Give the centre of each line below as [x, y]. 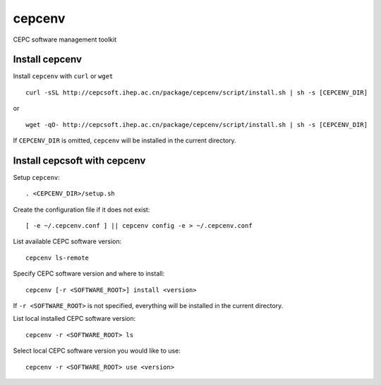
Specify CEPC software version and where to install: [89, 274]
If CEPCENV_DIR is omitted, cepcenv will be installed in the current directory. [125, 140]
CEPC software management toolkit [65, 39]
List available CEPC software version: [67, 242]
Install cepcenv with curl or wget [63, 76]
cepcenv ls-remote [58, 258]
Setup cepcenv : [36, 177]
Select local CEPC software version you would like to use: [97, 351]
